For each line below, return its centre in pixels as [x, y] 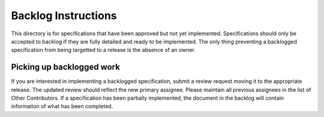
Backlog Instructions [64, 16]
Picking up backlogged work [65, 67]
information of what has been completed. [62, 106]
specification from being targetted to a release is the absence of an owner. [103, 50]
